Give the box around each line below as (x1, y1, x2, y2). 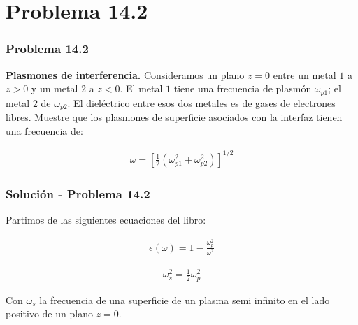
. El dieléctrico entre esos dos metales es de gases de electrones (67, 95, 336, 110)
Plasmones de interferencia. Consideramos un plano (6, 67, 245, 82)
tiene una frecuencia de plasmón (173, 81, 312, 96)
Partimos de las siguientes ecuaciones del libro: (6, 212, 206, 227)
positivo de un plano (6, 306, 93, 321)
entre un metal (273, 67, 336, 82)
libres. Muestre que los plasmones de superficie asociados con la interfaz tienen (6, 110, 343, 124)
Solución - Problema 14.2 (6, 185, 150, 202)
